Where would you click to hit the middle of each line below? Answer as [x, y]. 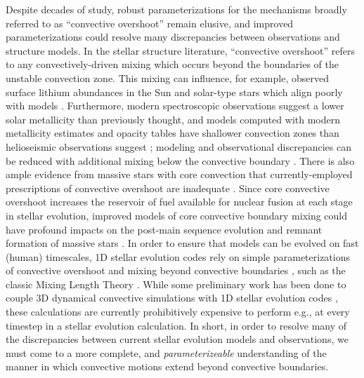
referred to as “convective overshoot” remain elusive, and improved [150, 23]
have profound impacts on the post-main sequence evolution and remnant [164, 229]
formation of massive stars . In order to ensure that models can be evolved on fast [182, 243]
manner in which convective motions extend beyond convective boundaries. [167, 366]
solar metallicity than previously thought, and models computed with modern [173, 119]
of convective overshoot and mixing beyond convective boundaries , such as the [176, 270]
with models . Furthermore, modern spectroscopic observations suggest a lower [175, 106]
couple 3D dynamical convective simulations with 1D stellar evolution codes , [172, 298]
